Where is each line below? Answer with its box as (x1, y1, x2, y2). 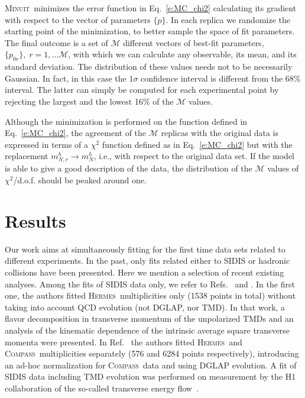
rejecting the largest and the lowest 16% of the (5, 95, 174, 107)
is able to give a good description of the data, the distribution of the (5, 162, 252, 174)
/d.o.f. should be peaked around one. (13, 174, 147, 186)
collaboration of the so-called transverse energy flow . (5, 381, 199, 394)
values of (267, 162, 299, 174)
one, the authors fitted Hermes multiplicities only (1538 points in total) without (5, 289, 296, 302)
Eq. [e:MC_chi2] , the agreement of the (5, 127, 147, 139)
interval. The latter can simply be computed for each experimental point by (5, 83, 279, 96)
